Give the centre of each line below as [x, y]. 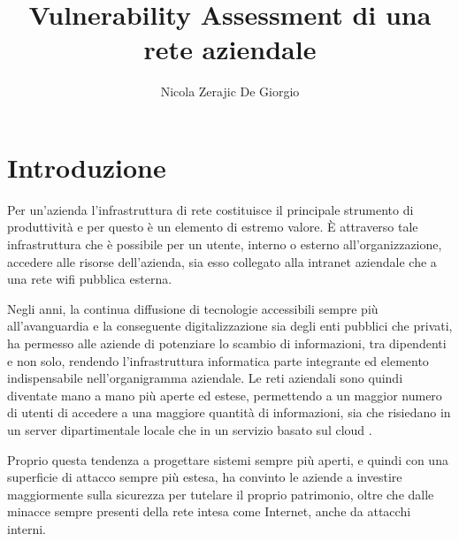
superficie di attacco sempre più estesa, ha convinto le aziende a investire [205, 477]
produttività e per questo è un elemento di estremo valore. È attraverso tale [213, 227]
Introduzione [87, 167]
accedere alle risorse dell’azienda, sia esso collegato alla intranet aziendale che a [222, 261]
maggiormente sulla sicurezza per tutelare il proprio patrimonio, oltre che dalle [221, 494]
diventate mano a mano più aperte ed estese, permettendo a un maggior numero [225, 395]
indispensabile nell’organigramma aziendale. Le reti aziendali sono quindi [205, 378]
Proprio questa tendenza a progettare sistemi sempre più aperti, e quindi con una [228, 459]
